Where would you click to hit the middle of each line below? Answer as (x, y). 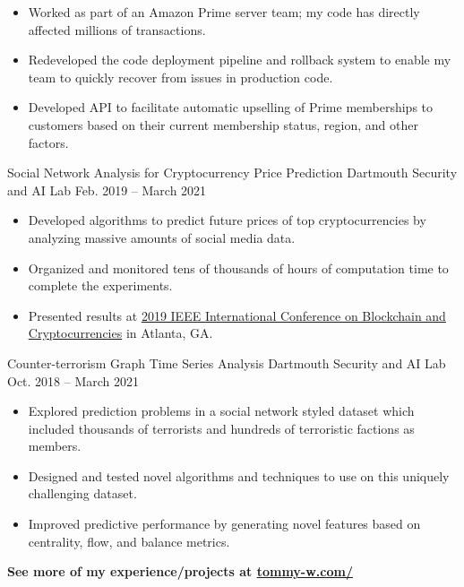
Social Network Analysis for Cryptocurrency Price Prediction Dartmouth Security (232, 173)
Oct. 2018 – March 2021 (73, 380)
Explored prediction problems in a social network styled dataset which (221, 411)
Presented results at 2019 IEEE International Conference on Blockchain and (237, 315)
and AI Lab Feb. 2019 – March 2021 (107, 190)
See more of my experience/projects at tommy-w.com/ (180, 571)
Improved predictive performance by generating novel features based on (224, 524)
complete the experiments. (100, 285)
